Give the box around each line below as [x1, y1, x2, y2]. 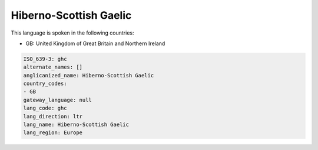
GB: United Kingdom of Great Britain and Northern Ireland [25, 40, 165, 47]
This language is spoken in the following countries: [11, 29, 134, 36]
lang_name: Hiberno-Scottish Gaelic [23, 121, 130, 128]
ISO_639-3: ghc [23, 56, 67, 62]
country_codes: [23, 80, 67, 87]
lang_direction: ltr [23, 113, 82, 120]
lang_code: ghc [23, 105, 67, 111]
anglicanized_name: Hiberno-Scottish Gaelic [23, 72, 154, 79]
